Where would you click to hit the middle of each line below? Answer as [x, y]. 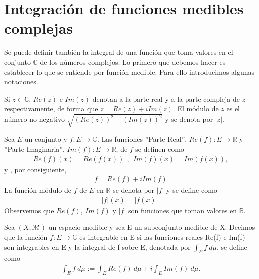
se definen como [160, 149]
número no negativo [34, 119]
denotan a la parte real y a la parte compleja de [166, 98]
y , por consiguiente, [35, 169]
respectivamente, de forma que [51, 108]
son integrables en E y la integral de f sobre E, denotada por [97, 247]
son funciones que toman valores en [183, 210]
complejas [39, 28]
